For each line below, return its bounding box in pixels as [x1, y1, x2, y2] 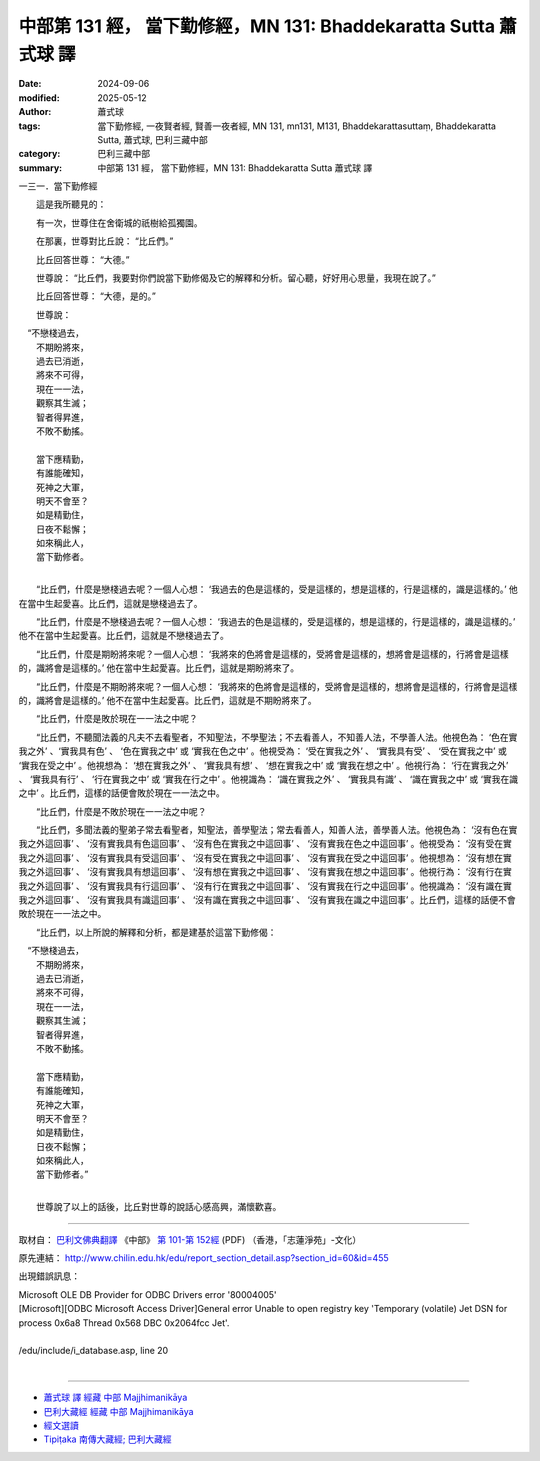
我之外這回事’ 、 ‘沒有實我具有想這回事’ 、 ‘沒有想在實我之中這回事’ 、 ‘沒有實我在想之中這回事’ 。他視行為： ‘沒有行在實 [18, 866, 512, 878]
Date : [18, 78, 42, 90]
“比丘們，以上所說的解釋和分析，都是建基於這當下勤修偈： [35, 926, 277, 938]
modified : [18, 91, 60, 104]
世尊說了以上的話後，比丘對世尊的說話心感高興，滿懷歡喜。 [35, 1201, 282, 1213]
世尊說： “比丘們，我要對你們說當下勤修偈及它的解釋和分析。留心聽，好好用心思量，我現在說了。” [35, 272, 437, 284]
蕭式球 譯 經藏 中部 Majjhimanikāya [43, 1391, 188, 1404]
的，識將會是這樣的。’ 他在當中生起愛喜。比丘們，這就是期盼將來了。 [18, 662, 300, 674]
